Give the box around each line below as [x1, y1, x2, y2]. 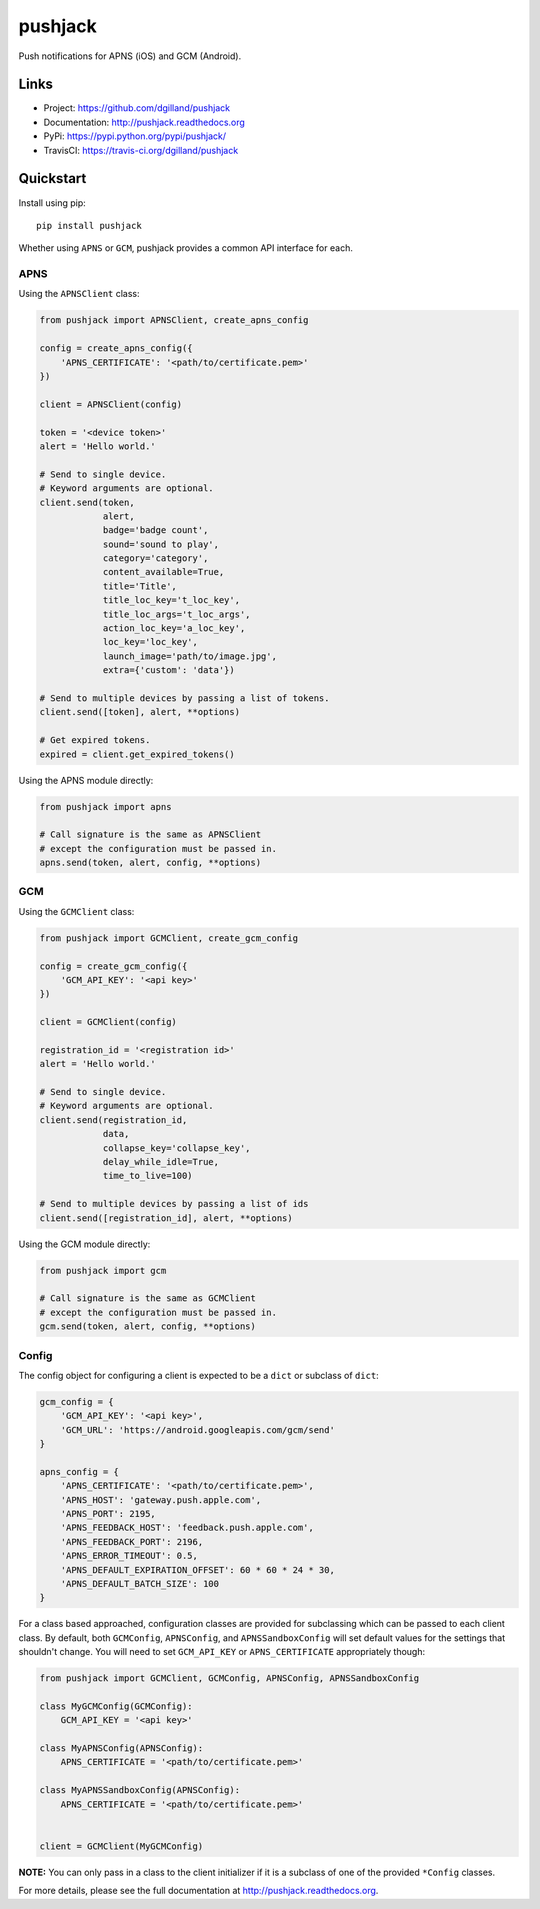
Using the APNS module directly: [18, 774, 154, 786]
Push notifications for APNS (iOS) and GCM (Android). [18, 50, 242, 62]
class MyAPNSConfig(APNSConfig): [39, 1743, 204, 1754]
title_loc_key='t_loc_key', [102, 595, 240, 606]
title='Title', [102, 580, 177, 592]
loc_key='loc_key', [102, 636, 199, 648]
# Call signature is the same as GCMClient [39, 1293, 257, 1304]
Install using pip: [18, 196, 87, 209]
